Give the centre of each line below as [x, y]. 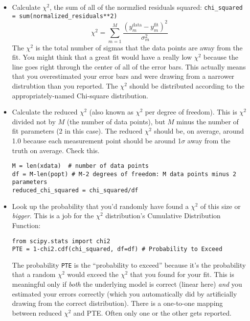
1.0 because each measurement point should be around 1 [97, 140]
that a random [34, 274]
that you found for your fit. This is [182, 274]
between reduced [37, 312]
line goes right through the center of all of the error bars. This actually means [129, 66]
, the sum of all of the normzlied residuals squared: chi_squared [146, 7]
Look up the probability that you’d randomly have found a [100, 206]
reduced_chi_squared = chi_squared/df [75, 191]
